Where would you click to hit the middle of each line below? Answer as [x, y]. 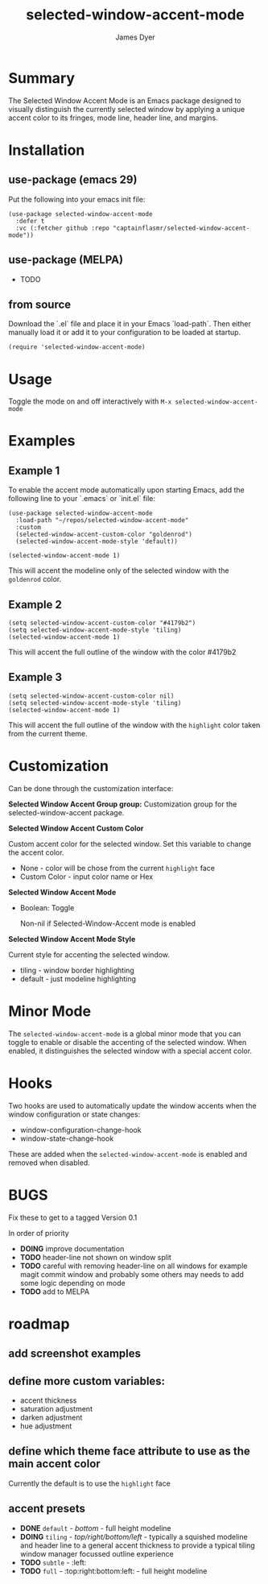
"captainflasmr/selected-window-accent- [181, 228]
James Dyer [135, 37]
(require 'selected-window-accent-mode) [77, 347]
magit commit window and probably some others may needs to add [132, 1274]
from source [40, 304]
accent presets [47, 1509]
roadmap [39, 1324]
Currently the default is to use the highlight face [89, 1483]
